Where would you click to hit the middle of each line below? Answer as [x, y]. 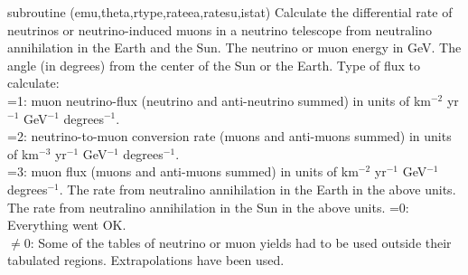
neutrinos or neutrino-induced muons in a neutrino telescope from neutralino [220, 29]
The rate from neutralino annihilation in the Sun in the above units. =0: [208, 207]
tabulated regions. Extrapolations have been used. [146, 260]
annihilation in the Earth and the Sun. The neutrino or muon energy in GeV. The [234, 47]
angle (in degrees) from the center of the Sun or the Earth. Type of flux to [214, 65]
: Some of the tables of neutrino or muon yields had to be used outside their [241, 242]
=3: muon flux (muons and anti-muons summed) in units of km [183, 171]
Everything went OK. [67, 225]
